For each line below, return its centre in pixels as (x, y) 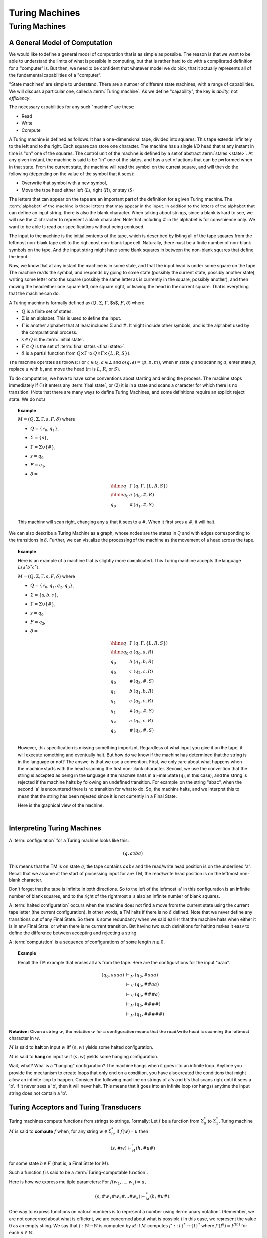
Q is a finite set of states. (47, 311)
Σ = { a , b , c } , (44, 595)
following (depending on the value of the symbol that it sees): (72, 174)
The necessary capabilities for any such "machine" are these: (72, 107)
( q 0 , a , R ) (143, 652)
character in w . (25, 1038)
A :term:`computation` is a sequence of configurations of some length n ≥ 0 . (87, 942)
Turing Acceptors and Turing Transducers (75, 1108)
